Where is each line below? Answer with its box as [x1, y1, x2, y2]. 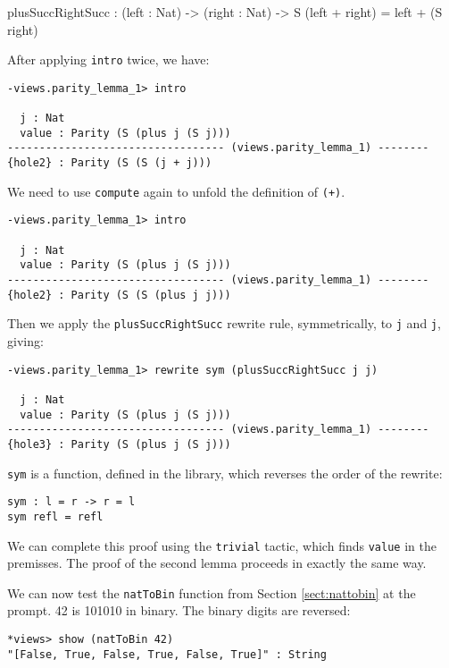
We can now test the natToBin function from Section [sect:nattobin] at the [7, 583, 416, 602]
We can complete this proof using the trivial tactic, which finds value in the [7, 536, 437, 554]
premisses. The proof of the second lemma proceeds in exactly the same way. [7, 554, 427, 572]
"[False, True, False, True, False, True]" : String [7, 647, 327, 661]
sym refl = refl [7, 510, 104, 523]
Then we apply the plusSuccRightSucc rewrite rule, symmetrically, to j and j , [7, 314, 441, 333]
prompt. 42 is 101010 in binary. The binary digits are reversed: [7, 601, 351, 620]
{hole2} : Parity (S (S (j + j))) [7, 156, 212, 170]
